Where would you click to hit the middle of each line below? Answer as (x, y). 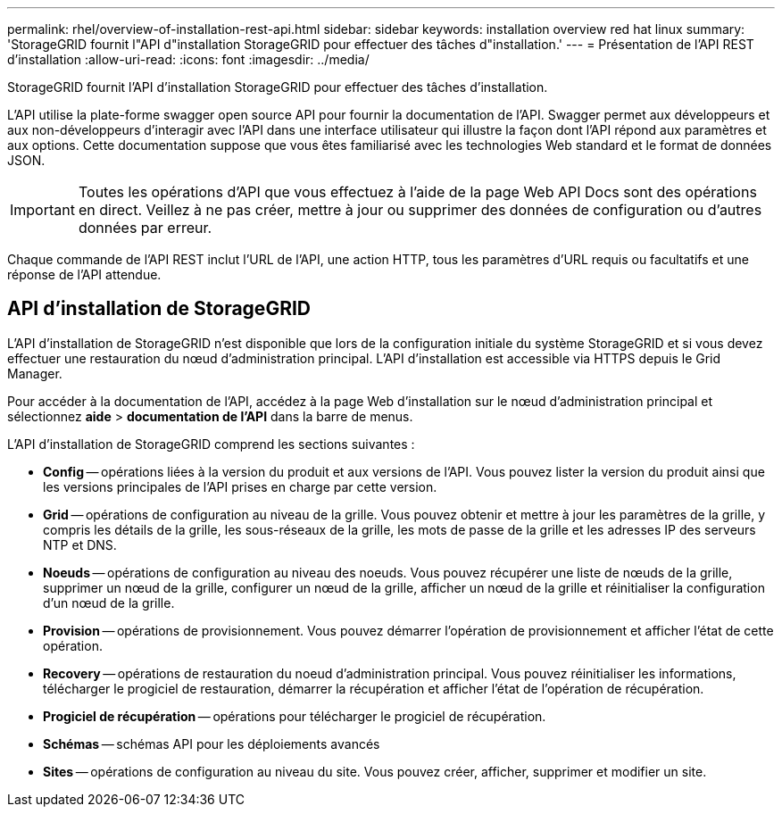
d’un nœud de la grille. (109, 602)
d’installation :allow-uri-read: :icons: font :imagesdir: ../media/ (188, 59)
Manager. (35, 373)
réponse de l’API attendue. (84, 274)
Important (42, 210)
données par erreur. (145, 228)
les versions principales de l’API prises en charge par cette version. (240, 486)
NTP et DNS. (80, 544)
